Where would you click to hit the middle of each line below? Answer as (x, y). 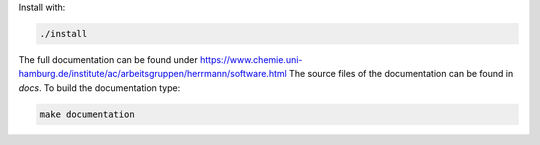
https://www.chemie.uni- (251, 59)
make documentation (87, 114)
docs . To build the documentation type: (99, 87)
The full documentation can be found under (108, 59)
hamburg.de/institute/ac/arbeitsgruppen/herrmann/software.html (152, 74)
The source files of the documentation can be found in (401, 74)
